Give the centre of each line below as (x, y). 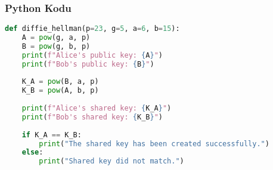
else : (32, 152)
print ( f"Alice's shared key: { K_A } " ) (97, 108)
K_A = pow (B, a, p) (60, 82)
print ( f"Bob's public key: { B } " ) (88, 64)
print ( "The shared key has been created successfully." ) (154, 144)
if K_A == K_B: (52, 135)
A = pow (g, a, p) (56, 38)
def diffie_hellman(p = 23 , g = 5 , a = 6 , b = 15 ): (92, 29)
